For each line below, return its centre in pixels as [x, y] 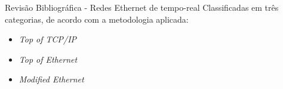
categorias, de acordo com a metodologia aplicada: [97, 19]
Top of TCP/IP [48, 39]
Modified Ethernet [51, 79]
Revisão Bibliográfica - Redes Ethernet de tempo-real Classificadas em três [142, 7]
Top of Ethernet [48, 59]
